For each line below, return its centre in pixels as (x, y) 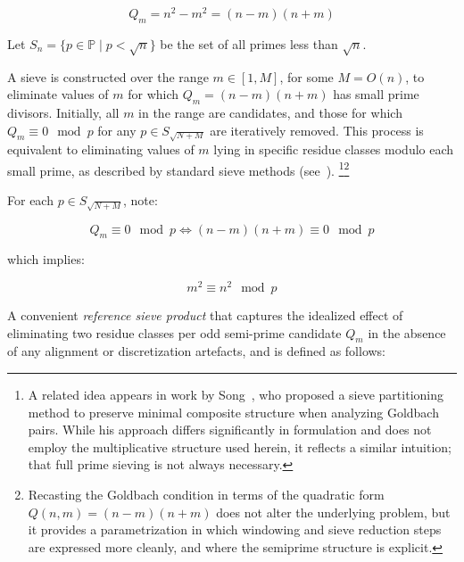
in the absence (407, 332)
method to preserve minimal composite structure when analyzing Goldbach (233, 412)
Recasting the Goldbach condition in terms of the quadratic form (206, 495)
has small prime (376, 94)
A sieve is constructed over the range (108, 76)
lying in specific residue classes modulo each (334, 149)
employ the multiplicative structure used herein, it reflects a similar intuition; (240, 446)
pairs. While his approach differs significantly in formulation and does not (230, 430)
